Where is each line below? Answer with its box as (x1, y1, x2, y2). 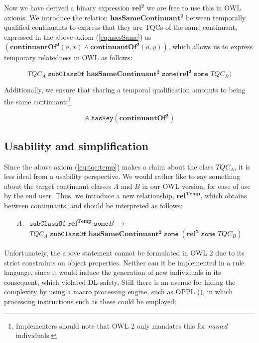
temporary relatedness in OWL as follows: (4, 52, 132, 63)
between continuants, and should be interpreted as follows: (4, 200, 183, 210)
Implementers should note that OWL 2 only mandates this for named (15, 320, 228, 331)
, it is (234, 161, 251, 171)
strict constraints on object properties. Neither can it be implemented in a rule (4, 257, 245, 267)
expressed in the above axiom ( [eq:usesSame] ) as (4, 31, 151, 42)
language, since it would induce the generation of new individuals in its (4, 267, 221, 277)
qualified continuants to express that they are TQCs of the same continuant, (4, 22, 237, 32)
